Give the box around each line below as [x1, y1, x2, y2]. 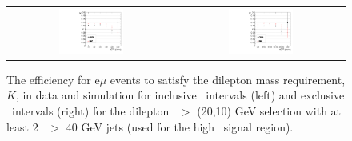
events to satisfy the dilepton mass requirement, [110, 70, 346, 87]
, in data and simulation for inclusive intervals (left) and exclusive [15, 87, 345, 103]
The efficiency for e [6, 70, 100, 87]
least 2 [6, 118, 38, 135]
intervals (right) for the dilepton [11, 102, 170, 119]
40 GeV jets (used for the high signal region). [66, 118, 294, 135]
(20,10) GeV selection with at [197, 102, 342, 119]
